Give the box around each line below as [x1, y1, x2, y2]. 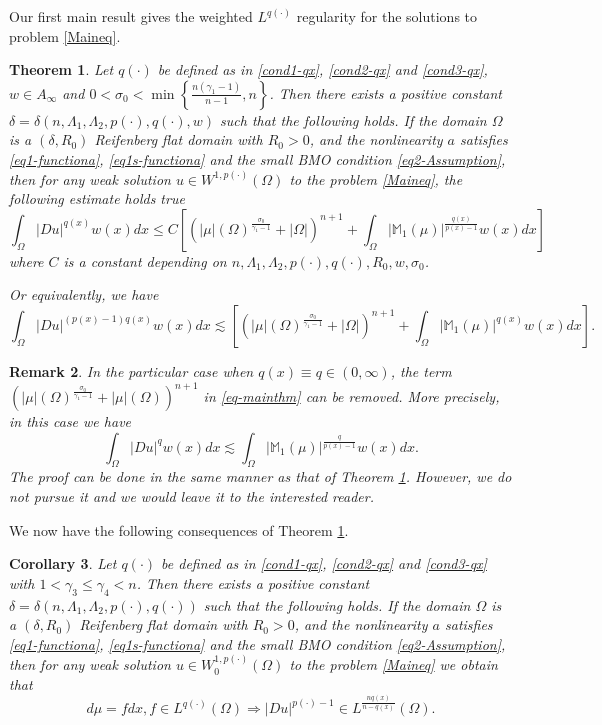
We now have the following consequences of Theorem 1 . [9, 519, 349, 540]
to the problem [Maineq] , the [289, 168, 463, 189]
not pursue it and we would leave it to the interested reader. [9, 486, 374, 507]
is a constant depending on [63, 250, 227, 271]
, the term [390, 360, 452, 381]
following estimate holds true [9, 188, 185, 209]
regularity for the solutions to [296, 6, 478, 26]
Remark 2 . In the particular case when [9, 360, 254, 381]
